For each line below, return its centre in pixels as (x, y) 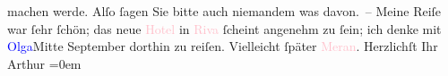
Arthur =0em (44, 63)
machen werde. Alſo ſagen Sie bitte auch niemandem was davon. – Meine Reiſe (224, 11)
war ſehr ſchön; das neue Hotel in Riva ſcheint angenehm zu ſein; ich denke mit (224, 28)
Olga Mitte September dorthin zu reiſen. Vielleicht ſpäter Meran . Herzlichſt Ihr (223, 46)
